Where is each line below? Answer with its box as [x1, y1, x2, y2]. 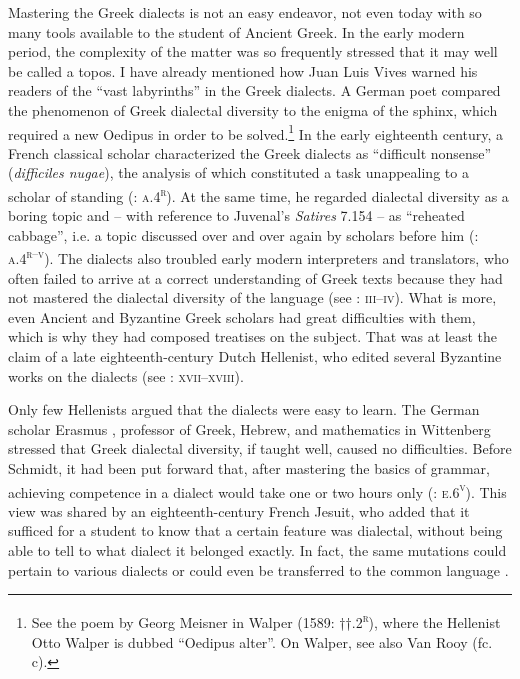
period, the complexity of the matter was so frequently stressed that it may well [8, 41, 498, 62]
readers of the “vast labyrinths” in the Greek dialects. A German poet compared [8, 80, 501, 101]
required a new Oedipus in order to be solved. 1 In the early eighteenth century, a [8, 120, 504, 144]
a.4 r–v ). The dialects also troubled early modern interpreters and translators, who [8, 245, 509, 269]
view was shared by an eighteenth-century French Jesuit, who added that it [8, 500, 470, 521]
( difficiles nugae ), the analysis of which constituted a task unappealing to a [8, 162, 469, 183]
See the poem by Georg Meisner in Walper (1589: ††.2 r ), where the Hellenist [31, 609, 501, 632]
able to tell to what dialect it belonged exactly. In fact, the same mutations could [8, 540, 507, 561]
